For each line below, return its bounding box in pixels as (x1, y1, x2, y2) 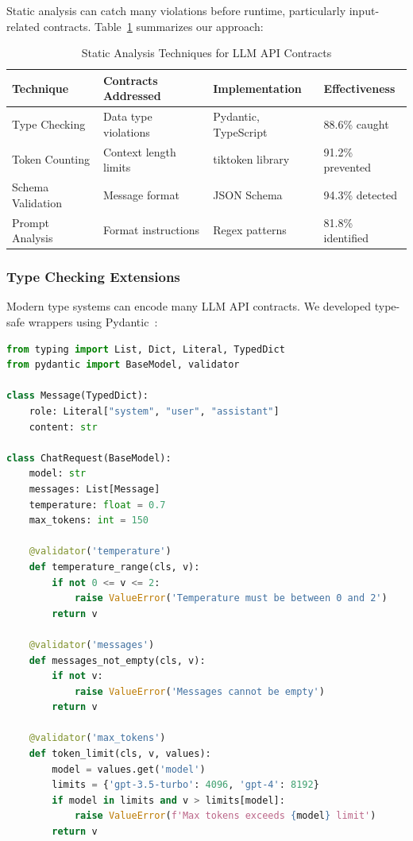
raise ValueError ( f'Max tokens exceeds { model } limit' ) (74, 810, 376, 822)
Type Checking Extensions (6, 267, 180, 287)
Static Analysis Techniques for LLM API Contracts (81, 44, 332, 61)
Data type (102, 108, 152, 125)
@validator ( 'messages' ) (29, 638, 155, 650)
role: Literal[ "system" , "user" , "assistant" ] (29, 406, 280, 417)
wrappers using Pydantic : (28, 314, 158, 330)
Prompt (12, 214, 49, 230)
